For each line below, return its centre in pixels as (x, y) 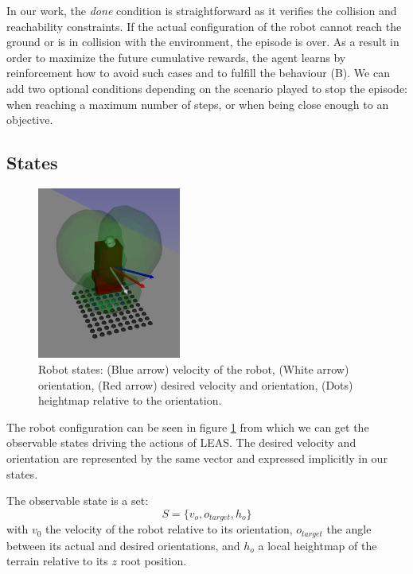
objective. (30, 120)
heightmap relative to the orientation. (130, 400)
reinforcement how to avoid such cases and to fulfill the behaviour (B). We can (198, 73)
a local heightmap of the (318, 545)
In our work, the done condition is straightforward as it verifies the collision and (202, 10)
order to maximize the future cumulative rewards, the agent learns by (176, 57)
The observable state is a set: (78, 500)
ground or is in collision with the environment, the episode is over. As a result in (203, 42)
